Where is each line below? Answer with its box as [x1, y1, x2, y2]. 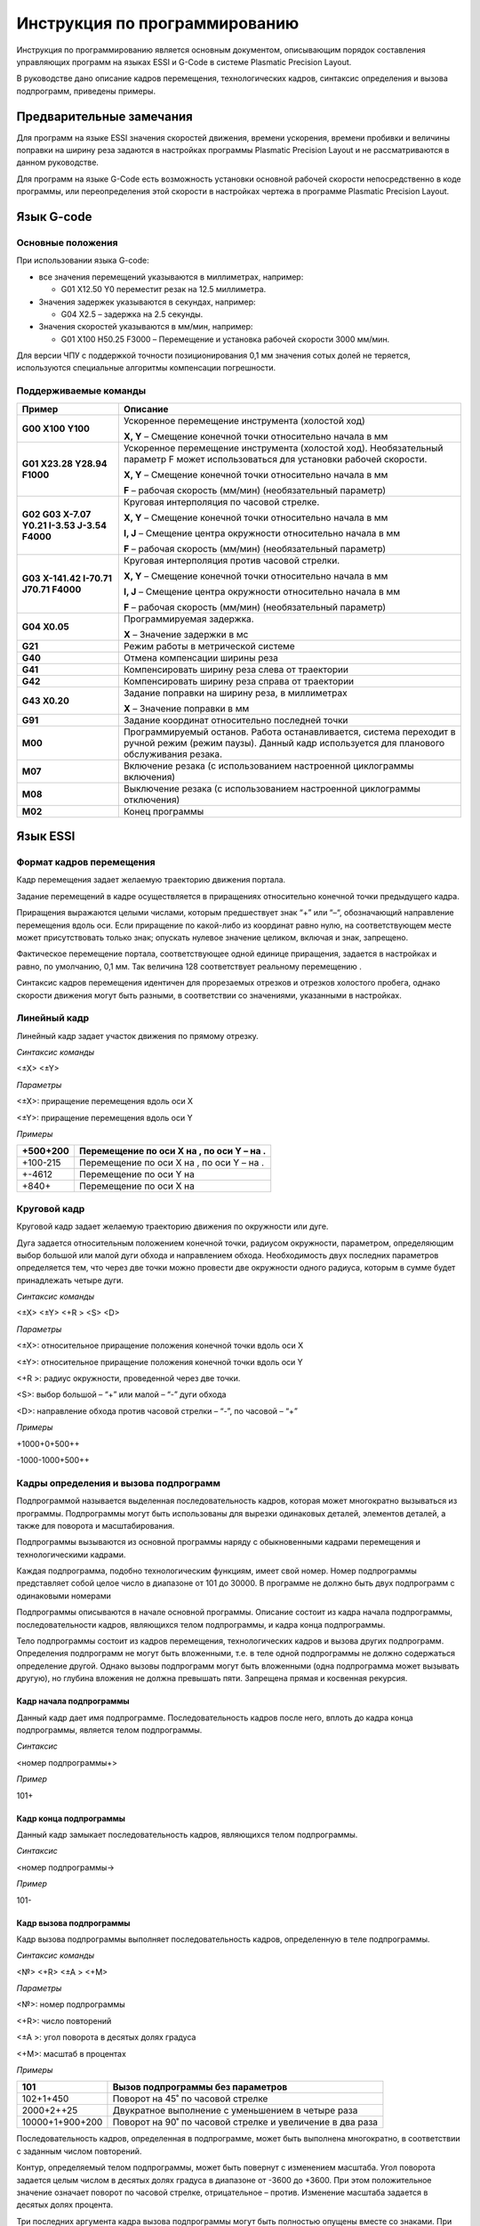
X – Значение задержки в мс [123, 628, 249, 640]
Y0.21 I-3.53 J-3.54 [21, 519, 107, 532]
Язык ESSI [16, 829, 76, 844]
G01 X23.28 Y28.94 [21, 457, 108, 469]
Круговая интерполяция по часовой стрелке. [123, 495, 320, 508]
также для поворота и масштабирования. [16, 1520, 175, 1531]
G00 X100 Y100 [21, 422, 91, 435]
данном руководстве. [16, 157, 100, 168]
